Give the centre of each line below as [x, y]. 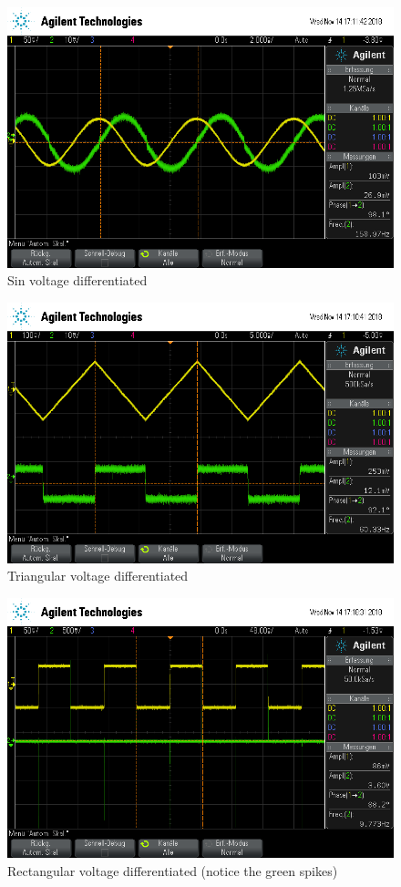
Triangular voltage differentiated [98, 576]
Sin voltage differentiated [77, 280]
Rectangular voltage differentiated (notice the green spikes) [173, 870]
